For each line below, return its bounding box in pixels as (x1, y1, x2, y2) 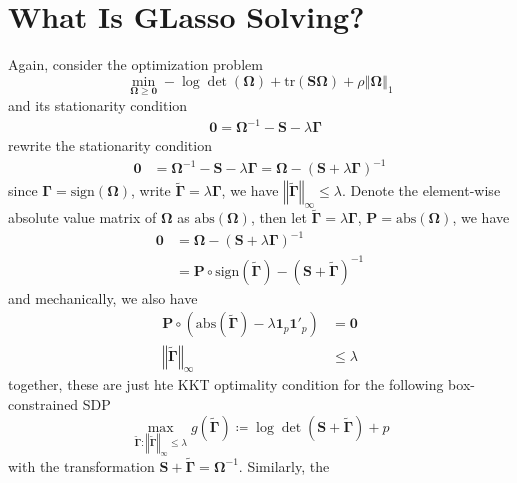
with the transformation (8, 455, 155, 476)
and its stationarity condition (8, 94, 188, 115)
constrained (8, 393, 79, 414)
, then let (250, 207, 307, 228)
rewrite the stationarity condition (8, 135, 212, 156)
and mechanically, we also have (8, 287, 198, 308)
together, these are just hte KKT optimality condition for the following (8, 374, 444, 395)
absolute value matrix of (8, 207, 157, 228)
